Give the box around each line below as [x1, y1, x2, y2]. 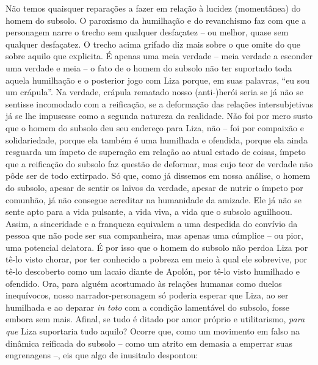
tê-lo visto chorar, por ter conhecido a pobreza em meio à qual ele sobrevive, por [5, 253, 307, 266]
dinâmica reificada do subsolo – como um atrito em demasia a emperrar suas [5, 336, 292, 349]
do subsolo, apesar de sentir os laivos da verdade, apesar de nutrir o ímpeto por [5, 181, 303, 193]
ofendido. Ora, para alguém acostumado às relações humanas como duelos [5, 276, 282, 289]
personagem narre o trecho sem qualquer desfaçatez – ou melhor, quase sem [5, 26, 289, 38]
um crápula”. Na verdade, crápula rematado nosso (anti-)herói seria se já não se [5, 85, 303, 98]
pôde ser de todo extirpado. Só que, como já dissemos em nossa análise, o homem [5, 169, 311, 182]
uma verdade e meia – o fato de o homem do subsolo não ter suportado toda [5, 61, 292, 74]
